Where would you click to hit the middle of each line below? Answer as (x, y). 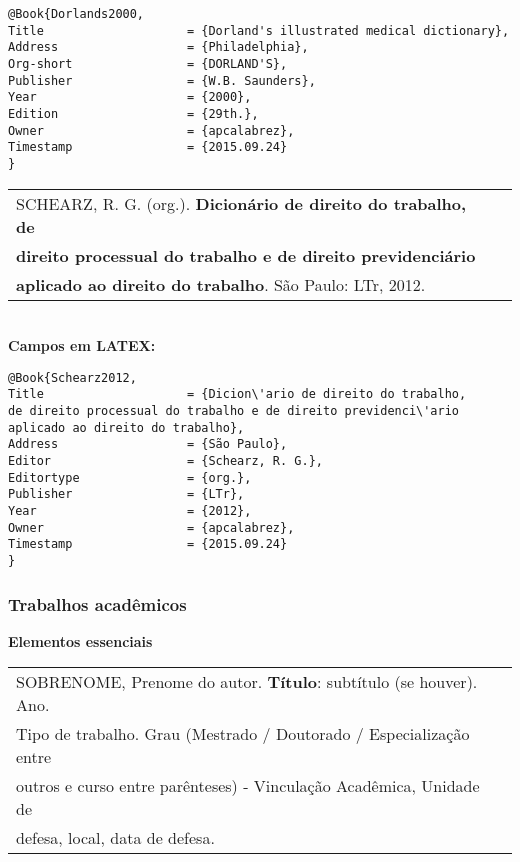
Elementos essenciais (80, 640)
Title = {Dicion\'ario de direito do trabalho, (237, 394)
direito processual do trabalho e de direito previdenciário (246, 255)
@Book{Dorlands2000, (76, 14)
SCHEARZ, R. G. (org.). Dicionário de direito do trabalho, (241, 203)
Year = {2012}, (130, 511)
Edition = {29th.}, (133, 113)
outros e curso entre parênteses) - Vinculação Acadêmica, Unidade (248, 786)
